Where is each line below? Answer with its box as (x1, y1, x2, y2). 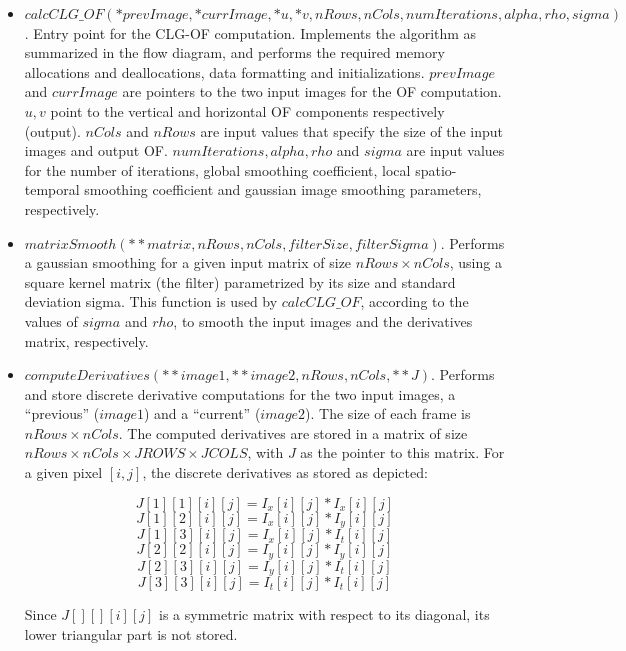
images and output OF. (24, 140, 168, 161)
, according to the (360, 291, 469, 312)
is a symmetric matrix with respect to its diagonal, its (159, 604, 490, 625)
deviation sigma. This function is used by (24, 291, 278, 312)
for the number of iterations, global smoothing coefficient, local (24, 159, 411, 180)
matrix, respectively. (24, 330, 149, 351)
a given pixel (24, 462, 103, 483)
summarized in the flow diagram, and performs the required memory (24, 42, 445, 63)
